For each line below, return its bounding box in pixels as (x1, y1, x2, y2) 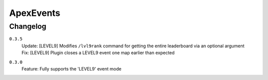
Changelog (9, 22, 47, 31)
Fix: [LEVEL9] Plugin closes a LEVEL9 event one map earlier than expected (21, 50, 175, 56)
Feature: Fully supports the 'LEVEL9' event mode (21, 66, 122, 72)
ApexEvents (9, 7, 61, 18)
